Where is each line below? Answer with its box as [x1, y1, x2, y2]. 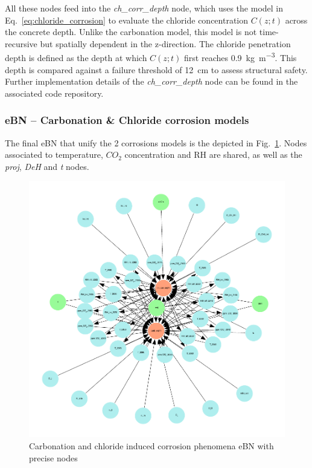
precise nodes [29, 451, 78, 464]
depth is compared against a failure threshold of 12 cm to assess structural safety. [5, 63, 308, 76]
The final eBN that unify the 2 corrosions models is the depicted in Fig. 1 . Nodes [5, 136, 307, 149]
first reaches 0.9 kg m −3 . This [184, 50, 297, 64]
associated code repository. [5, 86, 104, 99]
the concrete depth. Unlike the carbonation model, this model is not [5, 25, 257, 38]
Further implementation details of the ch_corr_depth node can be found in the [5, 75, 298, 88]
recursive [5, 37, 37, 50]
